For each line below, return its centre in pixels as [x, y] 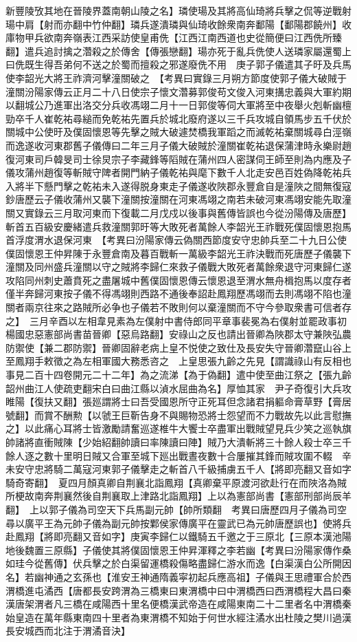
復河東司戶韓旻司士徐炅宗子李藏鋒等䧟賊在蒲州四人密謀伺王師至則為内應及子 [178, 159]
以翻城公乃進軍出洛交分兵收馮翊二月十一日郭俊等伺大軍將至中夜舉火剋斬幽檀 [178, 105]
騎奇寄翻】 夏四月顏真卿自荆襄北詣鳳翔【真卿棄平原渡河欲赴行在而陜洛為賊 [176, 482]
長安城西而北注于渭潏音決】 [68, 631]
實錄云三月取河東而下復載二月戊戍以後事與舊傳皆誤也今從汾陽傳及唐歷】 [188, 212]
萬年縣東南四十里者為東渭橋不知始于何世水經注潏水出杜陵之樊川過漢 [197, 617]
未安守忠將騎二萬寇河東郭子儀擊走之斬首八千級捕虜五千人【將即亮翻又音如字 [178, 469]
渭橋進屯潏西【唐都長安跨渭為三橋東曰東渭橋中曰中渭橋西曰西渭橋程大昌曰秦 [178, 590]
